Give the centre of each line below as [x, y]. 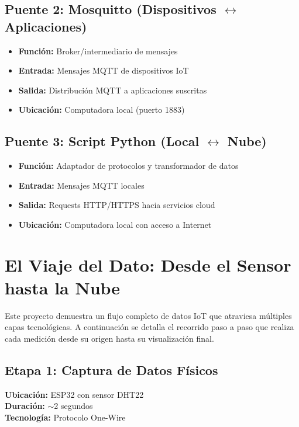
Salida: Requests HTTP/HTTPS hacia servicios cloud [117, 205]
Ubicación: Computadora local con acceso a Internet [115, 224]
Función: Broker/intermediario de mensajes [98, 51]
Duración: [25, 406]
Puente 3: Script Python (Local [102, 141]
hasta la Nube [63, 287]
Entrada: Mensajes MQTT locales [81, 185]
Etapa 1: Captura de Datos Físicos [111, 370]
